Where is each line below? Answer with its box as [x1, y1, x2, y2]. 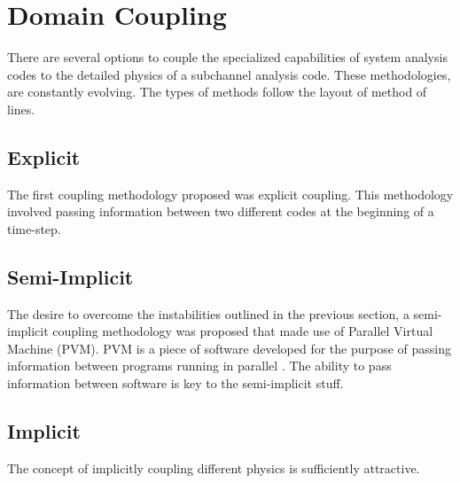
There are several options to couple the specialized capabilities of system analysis [7, 48, 448, 66]
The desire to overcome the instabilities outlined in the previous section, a [7, 304, 409, 323]
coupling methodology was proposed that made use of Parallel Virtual [52, 322, 433, 340]
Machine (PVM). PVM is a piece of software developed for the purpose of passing [7, 339, 452, 357]
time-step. [7, 219, 61, 238]
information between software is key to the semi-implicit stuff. [7, 374, 344, 393]
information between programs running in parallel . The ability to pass [7, 356, 392, 375]
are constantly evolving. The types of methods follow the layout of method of [7, 82, 427, 101]
